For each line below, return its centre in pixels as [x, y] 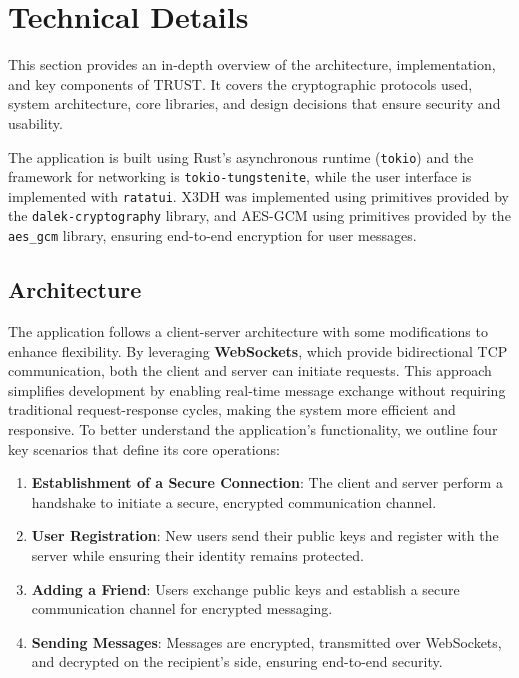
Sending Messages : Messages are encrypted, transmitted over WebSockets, [266, 641]
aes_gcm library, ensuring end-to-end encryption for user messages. [212, 235]
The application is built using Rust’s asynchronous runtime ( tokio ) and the [241, 156]
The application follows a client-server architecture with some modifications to [248, 330]
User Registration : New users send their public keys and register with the [265, 535]
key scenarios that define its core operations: [144, 448]
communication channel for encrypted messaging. [182, 608]
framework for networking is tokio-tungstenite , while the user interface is [240, 176]
